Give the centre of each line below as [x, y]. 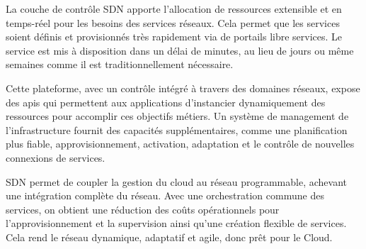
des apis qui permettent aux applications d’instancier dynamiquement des [166, 102]
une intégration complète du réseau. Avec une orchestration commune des [165, 195]
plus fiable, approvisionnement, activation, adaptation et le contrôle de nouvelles [180, 144]
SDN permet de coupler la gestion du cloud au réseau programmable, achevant [176, 181]
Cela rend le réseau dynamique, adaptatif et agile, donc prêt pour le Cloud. [169, 237]
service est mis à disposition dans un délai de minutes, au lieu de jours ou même [180, 50]
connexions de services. [56, 157]
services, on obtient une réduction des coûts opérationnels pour [143, 209]
